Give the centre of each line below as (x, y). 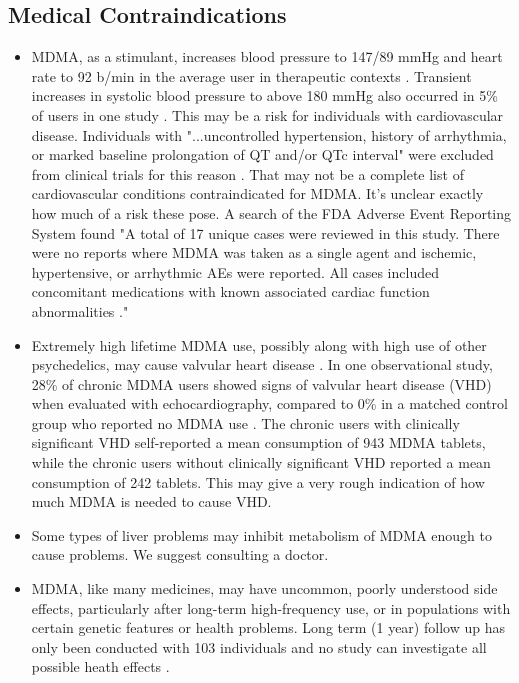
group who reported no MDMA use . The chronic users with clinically (245, 422)
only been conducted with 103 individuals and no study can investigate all (259, 646)
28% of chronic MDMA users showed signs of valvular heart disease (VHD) (261, 383)
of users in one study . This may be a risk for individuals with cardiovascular (267, 114)
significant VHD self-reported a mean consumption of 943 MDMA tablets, (258, 442)
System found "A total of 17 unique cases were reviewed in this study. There (265, 232)
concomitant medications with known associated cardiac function (230, 291)
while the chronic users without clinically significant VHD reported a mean (261, 462)
